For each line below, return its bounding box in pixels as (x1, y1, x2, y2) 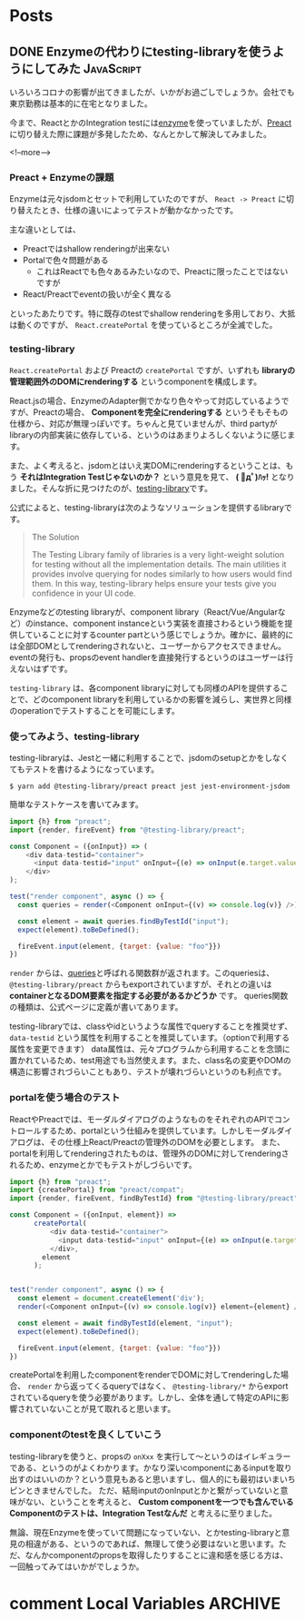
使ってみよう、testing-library (9, 730, 140, 743)
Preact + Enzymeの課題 (9, 171, 114, 183)
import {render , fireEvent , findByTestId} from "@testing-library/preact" (9, 1194, 299, 1203)
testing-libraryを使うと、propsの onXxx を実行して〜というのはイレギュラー (9, 1450, 291, 1462)
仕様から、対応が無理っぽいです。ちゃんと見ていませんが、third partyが (9, 418, 279, 429)
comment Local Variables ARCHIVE (9, 1593, 281, 1614)
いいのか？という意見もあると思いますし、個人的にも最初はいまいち (40, 1473, 296, 1485)
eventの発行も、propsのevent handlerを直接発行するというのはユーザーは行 (9, 651, 294, 663)
